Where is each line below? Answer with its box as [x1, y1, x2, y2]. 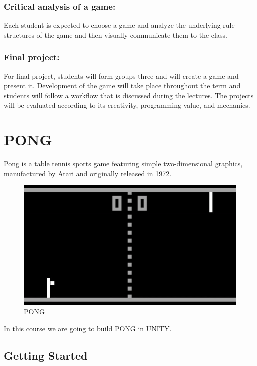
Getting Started [4, 347, 88, 363]
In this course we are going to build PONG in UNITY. [4, 323, 172, 333]
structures [4, 29, 34, 40]
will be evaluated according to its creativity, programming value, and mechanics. [4, 100, 250, 110]
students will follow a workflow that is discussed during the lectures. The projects [4, 90, 254, 100]
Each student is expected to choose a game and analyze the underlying [4, 20, 221, 30]
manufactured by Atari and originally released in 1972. [4, 168, 172, 178]
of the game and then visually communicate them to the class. [36, 29, 227, 40]
